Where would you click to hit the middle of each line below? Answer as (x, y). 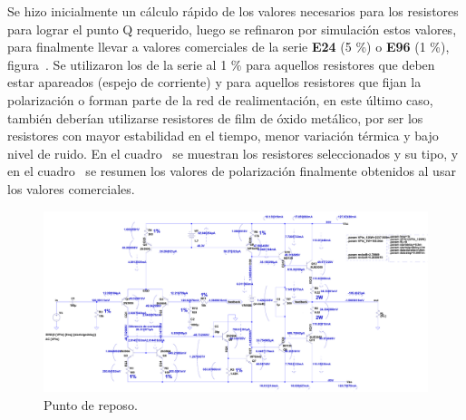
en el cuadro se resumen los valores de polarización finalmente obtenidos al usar (232, 171)
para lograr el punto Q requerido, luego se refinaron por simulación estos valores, (232, 29)
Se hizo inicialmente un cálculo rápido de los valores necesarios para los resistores (233, 11)
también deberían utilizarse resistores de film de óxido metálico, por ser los (215, 117)
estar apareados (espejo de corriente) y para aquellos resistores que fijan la (214, 82)
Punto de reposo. (91, 404)
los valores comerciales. (71, 188)
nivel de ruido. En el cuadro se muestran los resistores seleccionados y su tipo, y (233, 153)
